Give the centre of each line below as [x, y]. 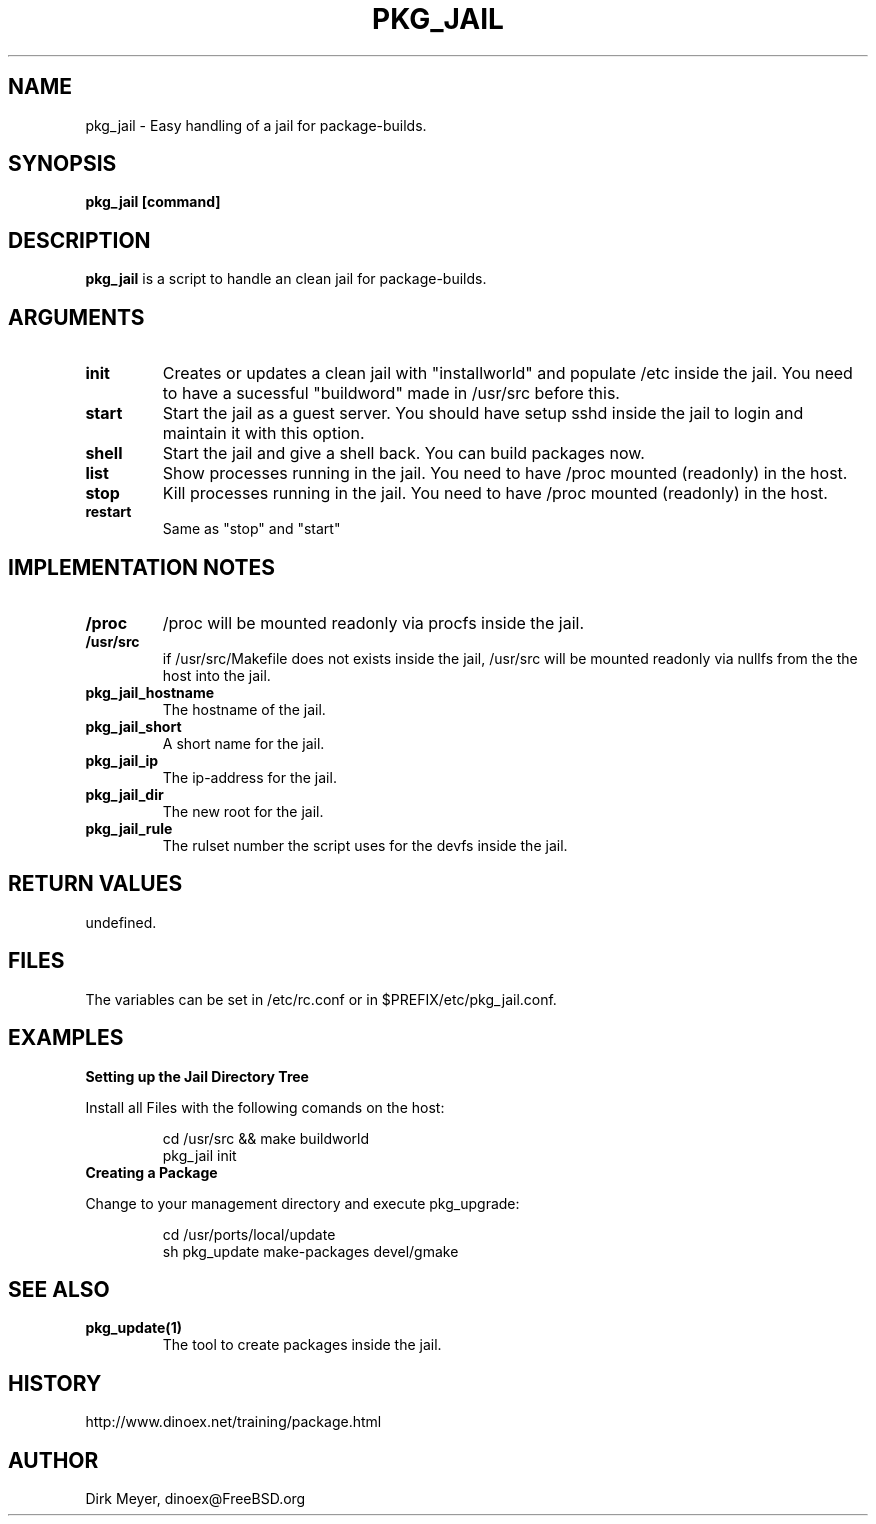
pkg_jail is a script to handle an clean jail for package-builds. [286, 279]
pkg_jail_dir [124, 794]
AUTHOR [53, 1460]
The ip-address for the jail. [249, 777]
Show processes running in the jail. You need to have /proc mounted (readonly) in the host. [505, 473]
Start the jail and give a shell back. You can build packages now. [403, 453]
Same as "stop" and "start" [251, 529]
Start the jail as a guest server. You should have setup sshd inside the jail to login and [483, 413]
